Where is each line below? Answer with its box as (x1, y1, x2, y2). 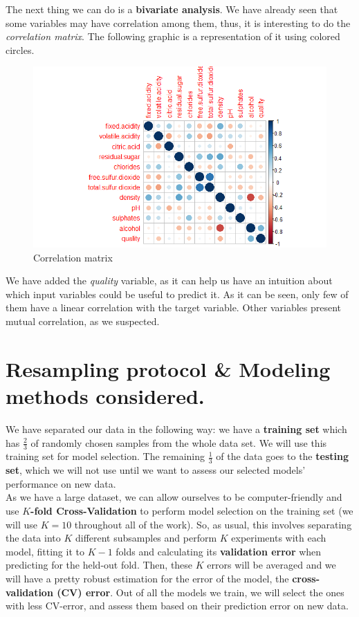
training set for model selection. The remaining (6, 449, 205, 463)
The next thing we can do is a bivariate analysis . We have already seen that (6, 2, 338, 16)
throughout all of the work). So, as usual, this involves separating (74, 517, 352, 531)
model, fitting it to (6, 544, 84, 558)
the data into (6, 531, 61, 545)
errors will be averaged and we (207, 558, 336, 572)
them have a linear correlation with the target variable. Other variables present (6, 300, 342, 315)
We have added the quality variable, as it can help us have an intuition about (6, 273, 333, 288)
